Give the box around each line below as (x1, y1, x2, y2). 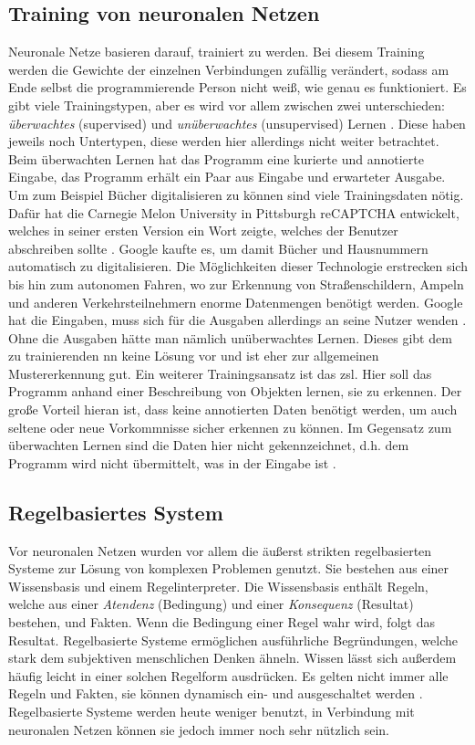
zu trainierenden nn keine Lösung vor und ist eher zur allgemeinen (8, 346, 379, 365)
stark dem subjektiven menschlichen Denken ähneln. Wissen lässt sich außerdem (8, 648, 457, 667)
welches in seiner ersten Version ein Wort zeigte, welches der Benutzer (8, 221, 398, 240)
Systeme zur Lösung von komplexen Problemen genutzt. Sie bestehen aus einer (8, 559, 449, 578)
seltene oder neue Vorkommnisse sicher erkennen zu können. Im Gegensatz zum (8, 417, 452, 436)
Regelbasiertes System (8, 498, 223, 526)
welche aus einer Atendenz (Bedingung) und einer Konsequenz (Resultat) (8, 594, 414, 614)
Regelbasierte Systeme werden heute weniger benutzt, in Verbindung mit (8, 702, 415, 720)
